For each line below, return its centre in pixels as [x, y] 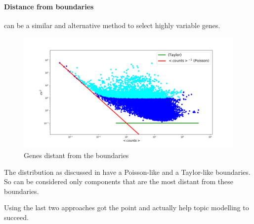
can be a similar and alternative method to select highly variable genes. [112, 25]
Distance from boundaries [49, 6]
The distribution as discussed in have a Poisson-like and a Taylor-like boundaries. [127, 172]
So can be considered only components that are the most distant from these [119, 181]
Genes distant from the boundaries [76, 155]
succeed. [16, 217]
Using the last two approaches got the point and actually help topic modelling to [127, 208]
